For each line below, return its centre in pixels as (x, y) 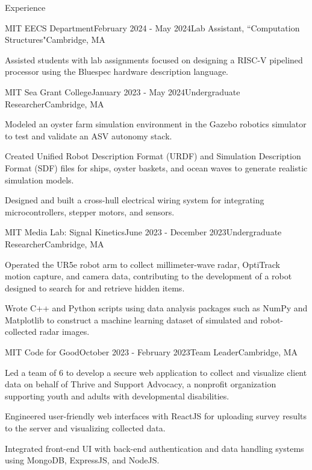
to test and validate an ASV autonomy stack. (89, 135)
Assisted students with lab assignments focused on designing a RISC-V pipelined (154, 59)
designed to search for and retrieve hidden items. (95, 287)
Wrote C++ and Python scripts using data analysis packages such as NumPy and (156, 308)
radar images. (64, 332)
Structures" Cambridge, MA (55, 40)
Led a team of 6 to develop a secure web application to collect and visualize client (156, 372)
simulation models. (39, 179)
